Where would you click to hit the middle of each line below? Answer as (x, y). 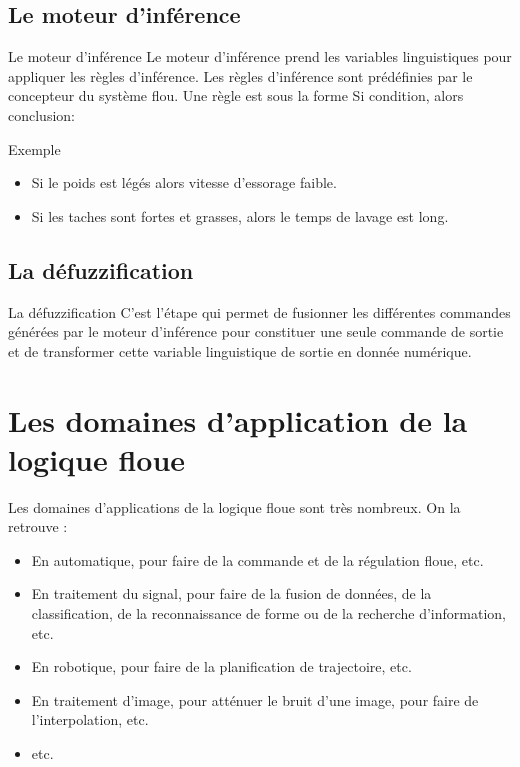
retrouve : (38, 526)
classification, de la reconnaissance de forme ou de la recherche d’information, (268, 613)
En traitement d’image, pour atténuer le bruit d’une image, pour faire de (255, 699)
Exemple (34, 148)
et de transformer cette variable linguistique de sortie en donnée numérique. (240, 350)
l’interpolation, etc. (90, 719)
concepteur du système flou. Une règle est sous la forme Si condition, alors (236, 95)
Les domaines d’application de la (238, 419)
